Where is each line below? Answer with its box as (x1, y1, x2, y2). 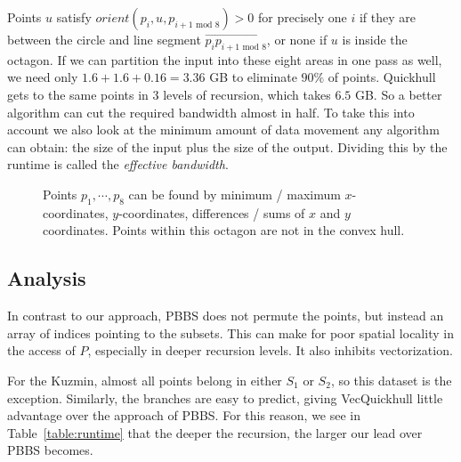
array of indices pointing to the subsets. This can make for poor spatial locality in (7, 323, 454, 342)
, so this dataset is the (330, 370, 452, 389)
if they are (359, 8, 416, 26)
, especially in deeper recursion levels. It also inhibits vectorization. (87, 341, 453, 360)
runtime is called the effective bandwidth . (7, 155, 229, 174)
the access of (7, 341, 76, 360)
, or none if (266, 30, 328, 48)
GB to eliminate (209, 68, 297, 86)
